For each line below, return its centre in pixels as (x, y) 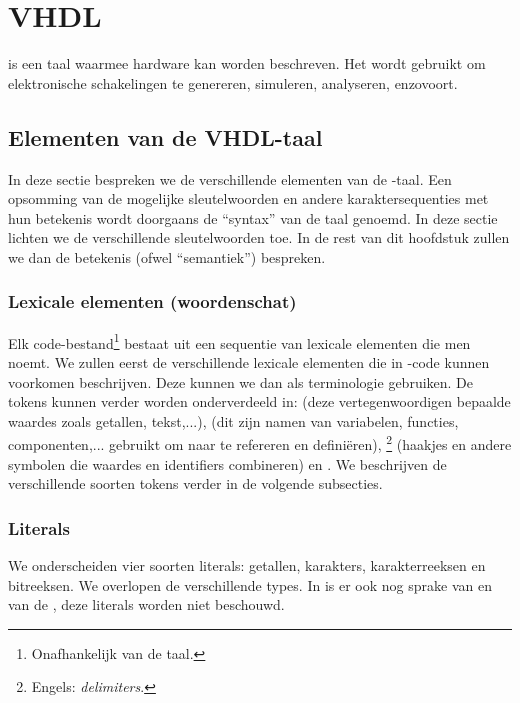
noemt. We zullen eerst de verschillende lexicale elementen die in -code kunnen (249, 361)
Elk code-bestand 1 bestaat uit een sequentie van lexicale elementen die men (239, 341)
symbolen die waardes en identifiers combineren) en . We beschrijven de (227, 463)
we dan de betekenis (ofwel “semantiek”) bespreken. (167, 256)
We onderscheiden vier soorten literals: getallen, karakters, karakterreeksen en (247, 564)
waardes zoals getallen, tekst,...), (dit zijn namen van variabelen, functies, (233, 420)
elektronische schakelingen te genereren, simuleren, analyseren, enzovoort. (233, 82)
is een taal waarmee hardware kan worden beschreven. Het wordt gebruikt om (247, 63)
